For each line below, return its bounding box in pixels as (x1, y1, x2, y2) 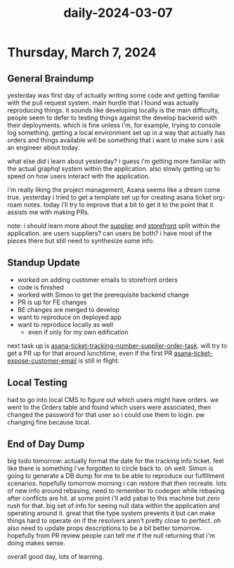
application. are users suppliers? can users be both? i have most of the (7, 229, 212, 237)
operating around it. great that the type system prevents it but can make (7, 509, 216, 517)
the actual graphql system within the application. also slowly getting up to (7, 164, 220, 173)
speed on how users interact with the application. (7, 172, 150, 180)
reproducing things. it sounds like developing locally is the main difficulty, (7, 106, 220, 114)
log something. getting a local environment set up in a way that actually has (7, 129, 226, 136)
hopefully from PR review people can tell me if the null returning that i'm (7, 531, 216, 540)
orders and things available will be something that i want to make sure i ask (7, 136, 225, 144)
